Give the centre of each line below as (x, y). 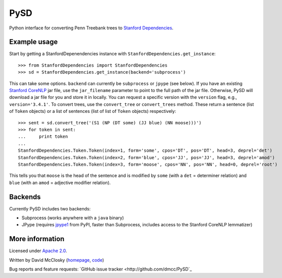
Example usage (34, 42)
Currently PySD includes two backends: (50, 208)
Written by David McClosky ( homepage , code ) (57, 260)
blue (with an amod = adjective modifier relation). (60, 183)
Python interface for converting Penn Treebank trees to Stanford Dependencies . (91, 28)
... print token (43, 137)
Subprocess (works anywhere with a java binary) (73, 218)
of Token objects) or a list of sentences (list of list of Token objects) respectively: (93, 111)
